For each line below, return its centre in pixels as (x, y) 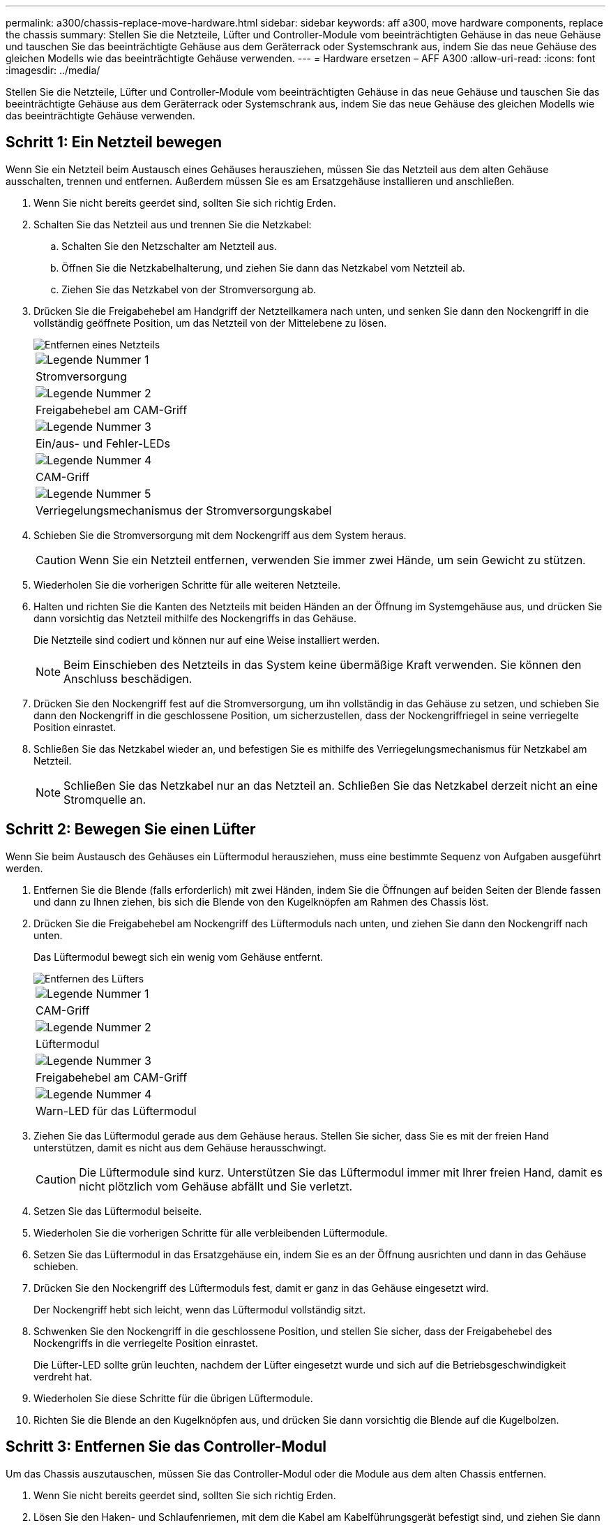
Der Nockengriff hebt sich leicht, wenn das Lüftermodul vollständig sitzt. (200, 1309)
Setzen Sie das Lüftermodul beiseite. (118, 1211)
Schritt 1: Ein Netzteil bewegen (114, 142)
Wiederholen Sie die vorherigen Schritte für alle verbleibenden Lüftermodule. (211, 1232)
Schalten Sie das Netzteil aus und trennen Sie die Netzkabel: (173, 224)
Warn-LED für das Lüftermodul (116, 1111)
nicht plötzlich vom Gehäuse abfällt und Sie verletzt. (216, 1186)
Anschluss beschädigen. (128, 678)
